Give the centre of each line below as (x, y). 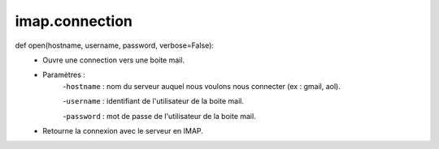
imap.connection (74, 21)
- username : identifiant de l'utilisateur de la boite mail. (153, 101)
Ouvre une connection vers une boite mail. (114, 60)
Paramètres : (64, 75)
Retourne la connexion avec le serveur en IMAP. (123, 130)
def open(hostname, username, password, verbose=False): (115, 45)
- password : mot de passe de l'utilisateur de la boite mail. (159, 116)
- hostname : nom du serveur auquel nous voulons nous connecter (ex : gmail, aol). (202, 86)
